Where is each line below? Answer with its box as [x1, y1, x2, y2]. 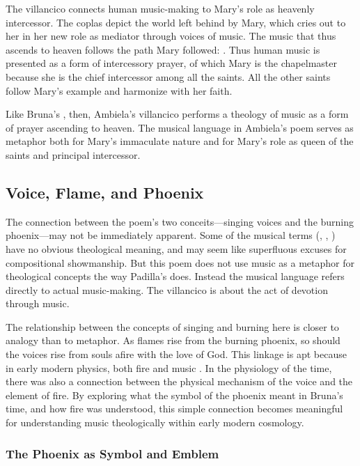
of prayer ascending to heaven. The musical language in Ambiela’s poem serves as [6, 120, 354, 134]
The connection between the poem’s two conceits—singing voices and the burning [6, 214, 354, 228]
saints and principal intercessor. [6, 147, 141, 162]
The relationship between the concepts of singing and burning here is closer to [6, 319, 339, 334]
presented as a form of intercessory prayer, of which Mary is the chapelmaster [6, 56, 337, 70]
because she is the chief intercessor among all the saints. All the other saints [6, 69, 331, 84]
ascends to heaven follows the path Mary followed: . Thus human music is [6, 42, 320, 56]
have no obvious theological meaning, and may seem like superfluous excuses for [6, 241, 347, 256]
